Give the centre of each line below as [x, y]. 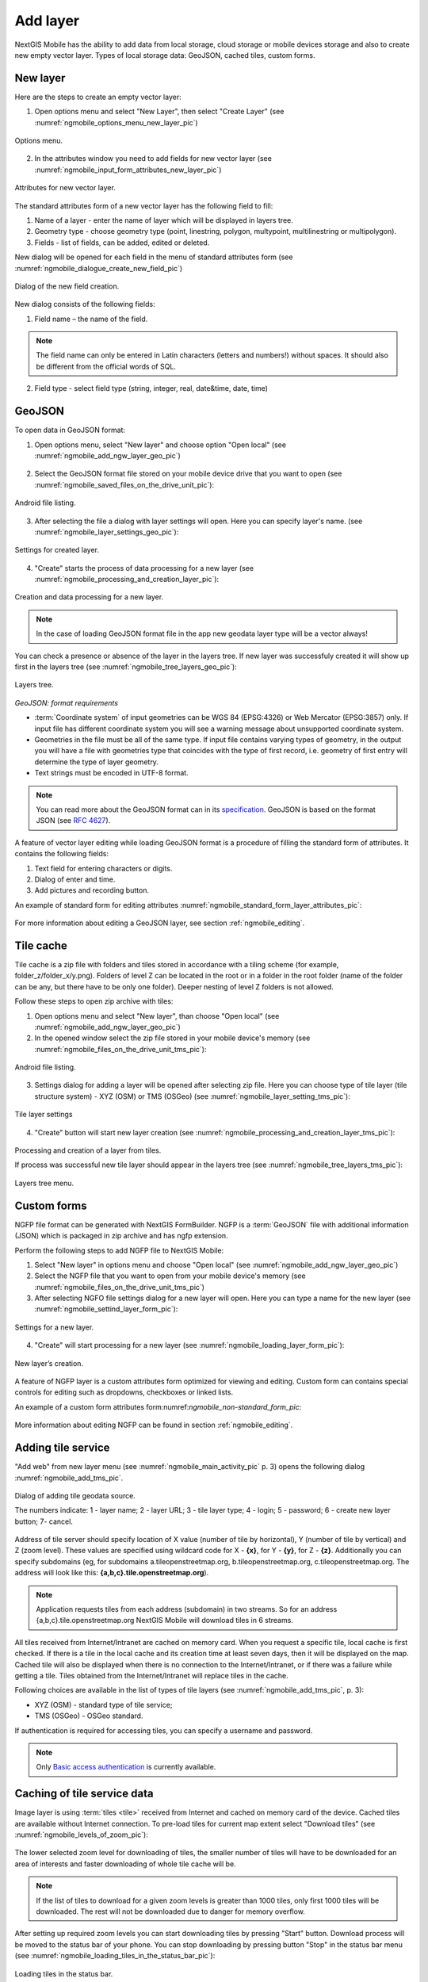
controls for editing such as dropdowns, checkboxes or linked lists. [124, 1392]
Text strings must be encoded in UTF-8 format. [112, 773]
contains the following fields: [61, 854]
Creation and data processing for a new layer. [89, 597]
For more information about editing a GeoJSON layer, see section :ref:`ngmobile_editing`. [160, 923]
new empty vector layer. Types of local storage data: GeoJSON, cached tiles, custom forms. [165, 55]
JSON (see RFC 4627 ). [73, 821]
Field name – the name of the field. [91, 319]
